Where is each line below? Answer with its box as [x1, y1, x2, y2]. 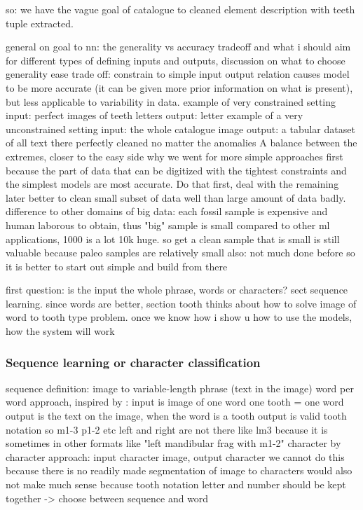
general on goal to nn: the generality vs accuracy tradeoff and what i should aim [6, 39, 351, 54]
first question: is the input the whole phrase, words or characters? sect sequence [6, 282, 348, 297]
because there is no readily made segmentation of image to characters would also [6, 463, 352, 478]
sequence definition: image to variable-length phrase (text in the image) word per [6, 380, 354, 395]
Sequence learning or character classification [6, 353, 261, 371]
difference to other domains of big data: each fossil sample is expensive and [6, 204, 328, 219]
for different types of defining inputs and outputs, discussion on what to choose [6, 53, 345, 67]
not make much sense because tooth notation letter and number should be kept [6, 477, 346, 492]
